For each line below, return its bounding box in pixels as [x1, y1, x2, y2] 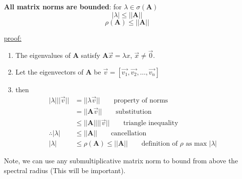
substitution [115, 108, 152, 116]
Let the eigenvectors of [15, 67, 84, 77]
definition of [141, 140, 178, 148]
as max [185, 140, 207, 148]
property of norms [113, 97, 168, 104]
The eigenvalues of [15, 50, 71, 60]
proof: [4, 32, 22, 43]
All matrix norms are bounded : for [4, 1, 122, 11]
